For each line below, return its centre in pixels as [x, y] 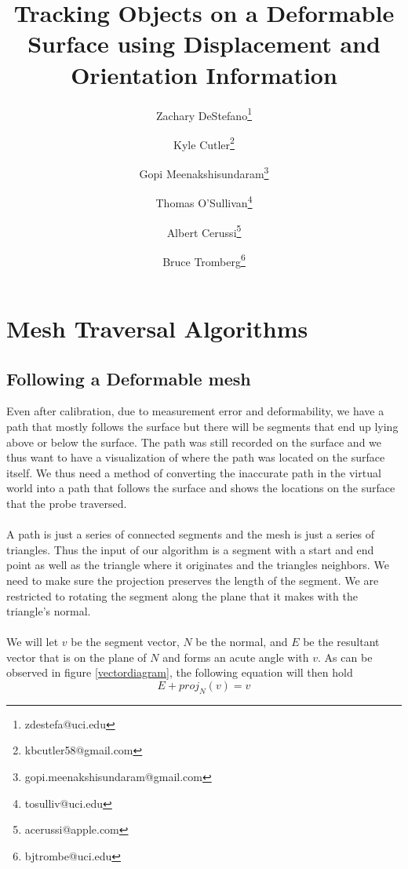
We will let [33, 642]
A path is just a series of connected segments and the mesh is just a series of [191, 534]
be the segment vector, [125, 642]
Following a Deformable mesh [129, 378]
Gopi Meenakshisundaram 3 [204, 172]
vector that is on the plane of [76, 657]
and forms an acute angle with [236, 657]
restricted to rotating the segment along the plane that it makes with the [182, 595]
